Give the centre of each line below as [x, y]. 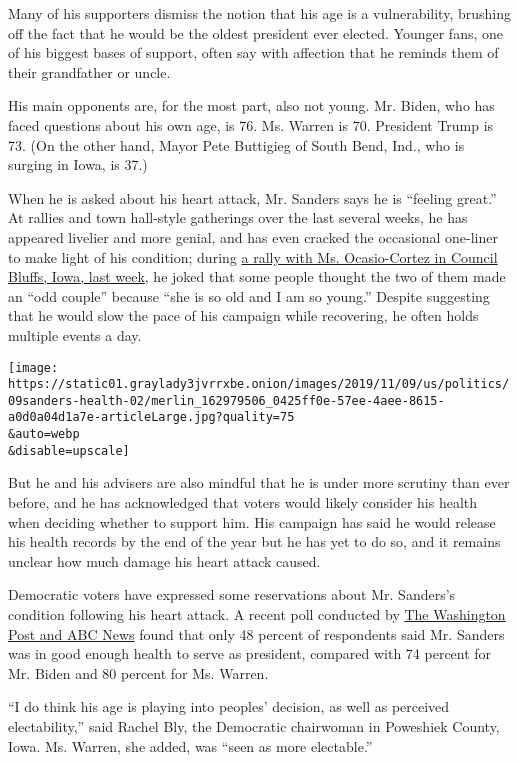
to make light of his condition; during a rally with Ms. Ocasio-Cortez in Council [253, 256]
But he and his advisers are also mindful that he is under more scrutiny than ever [259, 482]
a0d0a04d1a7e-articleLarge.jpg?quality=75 [151, 417]
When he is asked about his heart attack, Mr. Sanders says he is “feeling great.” [252, 197]
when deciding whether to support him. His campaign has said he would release [252, 521]
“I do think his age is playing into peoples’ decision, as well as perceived [229, 706]
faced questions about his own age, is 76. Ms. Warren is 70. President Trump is [251, 124]
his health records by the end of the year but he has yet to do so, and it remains [254, 541]
